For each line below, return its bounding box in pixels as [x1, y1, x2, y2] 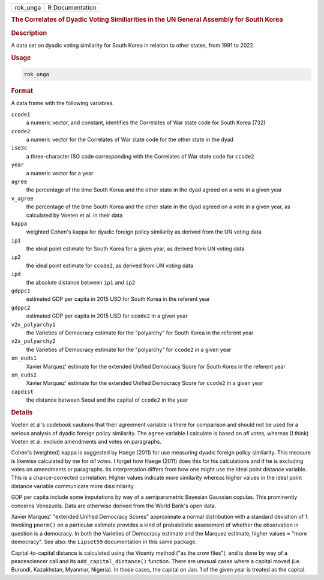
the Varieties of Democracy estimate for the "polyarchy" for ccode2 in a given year [26, 346, 232, 353]
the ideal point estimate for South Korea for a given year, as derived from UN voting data [26, 245, 245, 252]
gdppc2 [11, 304, 31, 311]
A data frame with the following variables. [11, 100, 114, 107]
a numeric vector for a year [26, 169, 94, 177]
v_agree [11, 195, 34, 202]
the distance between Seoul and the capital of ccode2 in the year [26, 396, 188, 403]
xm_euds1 [11, 355, 37, 361]
